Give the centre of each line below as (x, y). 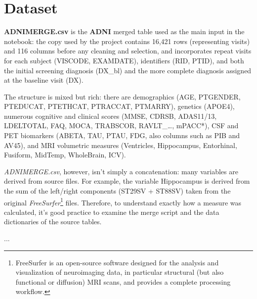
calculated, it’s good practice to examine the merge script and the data (112, 212)
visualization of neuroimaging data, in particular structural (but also (120, 272)
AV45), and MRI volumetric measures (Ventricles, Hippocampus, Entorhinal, (121, 145)
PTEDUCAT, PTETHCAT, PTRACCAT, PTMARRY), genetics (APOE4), (119, 106)
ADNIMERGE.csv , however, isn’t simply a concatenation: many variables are (121, 171)
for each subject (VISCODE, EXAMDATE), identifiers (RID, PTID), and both (124, 60)
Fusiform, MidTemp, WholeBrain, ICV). (65, 155)
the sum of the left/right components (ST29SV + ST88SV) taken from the (117, 191)
